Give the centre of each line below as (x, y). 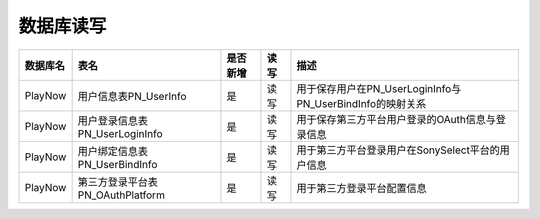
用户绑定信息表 (113, 151)
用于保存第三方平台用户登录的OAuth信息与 (396, 119)
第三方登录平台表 (118, 182)
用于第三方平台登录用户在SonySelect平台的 (398, 150)
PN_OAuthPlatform (121, 195)
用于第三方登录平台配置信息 (361, 188)
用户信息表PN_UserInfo (132, 96)
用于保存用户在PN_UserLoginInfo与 (379, 88)
